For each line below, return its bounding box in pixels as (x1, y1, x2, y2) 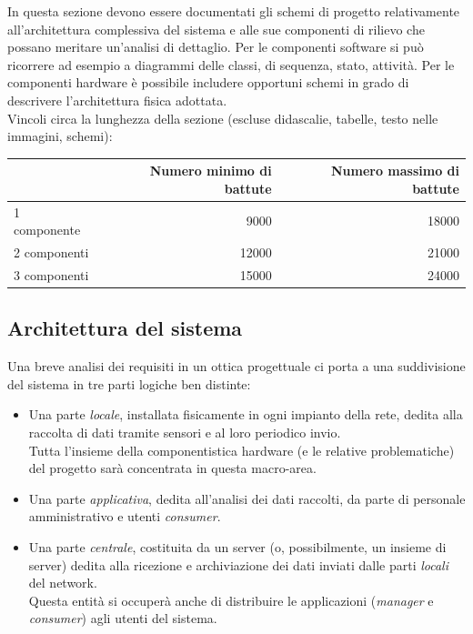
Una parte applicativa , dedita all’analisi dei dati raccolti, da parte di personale (28, 488, 466, 508)
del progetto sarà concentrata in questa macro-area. (28, 458, 317, 478)
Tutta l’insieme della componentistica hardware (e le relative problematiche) (28, 440, 455, 459)
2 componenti (14, 243, 89, 262)
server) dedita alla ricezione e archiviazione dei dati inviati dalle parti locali (28, 555, 448, 574)
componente (14, 220, 81, 239)
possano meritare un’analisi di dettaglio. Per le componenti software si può (7, 37, 424, 56)
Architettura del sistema (7, 314, 243, 342)
